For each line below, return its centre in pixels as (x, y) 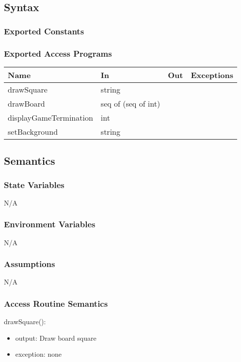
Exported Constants (44, 31)
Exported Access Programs (58, 53)
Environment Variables (50, 224)
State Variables (34, 184)
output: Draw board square (56, 338)
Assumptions (30, 264)
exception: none (39, 354)
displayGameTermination (50, 117)
